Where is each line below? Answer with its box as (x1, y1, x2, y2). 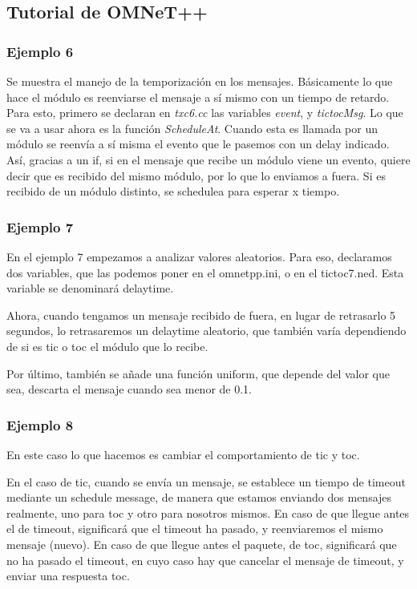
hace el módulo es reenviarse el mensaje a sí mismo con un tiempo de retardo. (6, 88, 390, 105)
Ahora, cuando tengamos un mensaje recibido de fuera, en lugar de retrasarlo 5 (6, 306, 396, 323)
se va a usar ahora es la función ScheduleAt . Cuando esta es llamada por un (6, 119, 379, 136)
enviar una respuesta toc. (6, 567, 130, 584)
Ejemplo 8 (6, 414, 74, 434)
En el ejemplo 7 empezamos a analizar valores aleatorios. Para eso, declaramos (6, 248, 392, 264)
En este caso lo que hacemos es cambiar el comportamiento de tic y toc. (6, 446, 360, 462)
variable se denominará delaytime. (6, 280, 174, 297)
